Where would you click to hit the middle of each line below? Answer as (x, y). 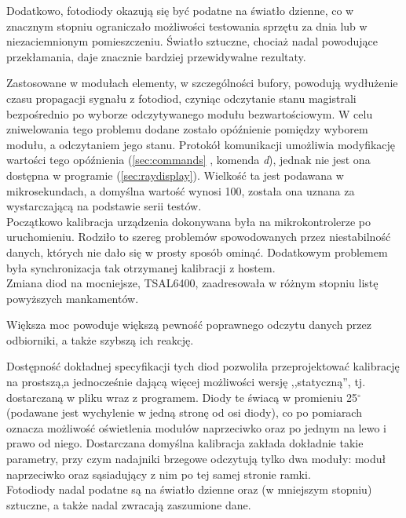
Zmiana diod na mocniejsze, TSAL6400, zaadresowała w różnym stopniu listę (192, 283)
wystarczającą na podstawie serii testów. (104, 206)
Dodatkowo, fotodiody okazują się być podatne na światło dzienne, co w (180, 10)
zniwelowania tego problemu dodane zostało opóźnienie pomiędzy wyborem (187, 129)
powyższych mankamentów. (73, 298)
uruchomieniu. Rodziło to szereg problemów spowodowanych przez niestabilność (199, 237)
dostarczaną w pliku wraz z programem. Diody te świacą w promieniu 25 (182, 397)
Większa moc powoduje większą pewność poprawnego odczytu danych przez (189, 325)
